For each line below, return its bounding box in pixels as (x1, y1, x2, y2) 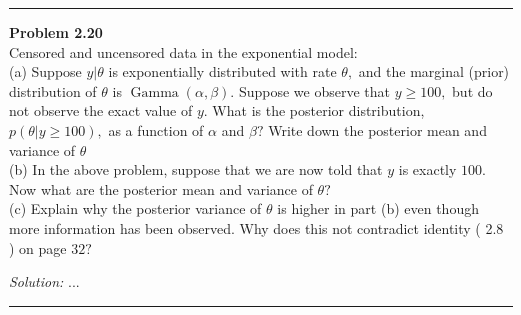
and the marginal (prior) (358, 61, 510, 82)
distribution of (9, 80, 97, 101)
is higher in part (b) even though (277, 198, 479, 219)
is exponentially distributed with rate (108, 61, 337, 82)
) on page (9, 237, 67, 258)
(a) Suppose (9, 61, 82, 82)
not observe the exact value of (9, 100, 193, 121)
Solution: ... (9, 271, 80, 292)
